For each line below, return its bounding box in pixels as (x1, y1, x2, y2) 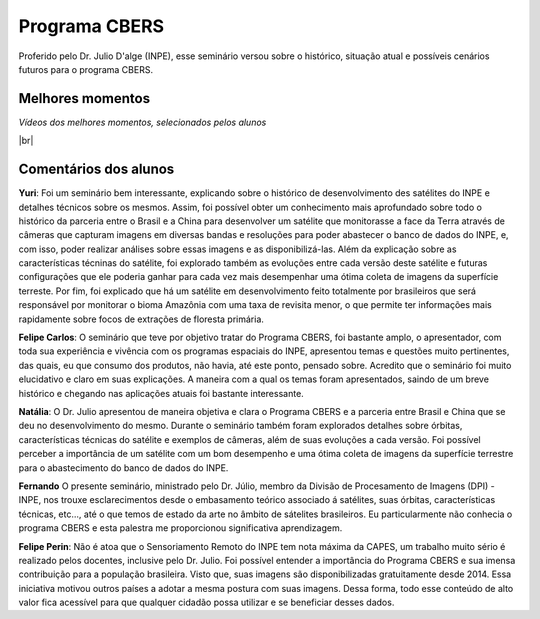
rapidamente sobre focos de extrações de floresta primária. (18, 313, 265, 325)
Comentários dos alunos (18, 161, 175, 178)
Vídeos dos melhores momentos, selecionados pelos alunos (18, 116, 267, 128)
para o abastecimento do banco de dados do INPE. (18, 461, 229, 474)
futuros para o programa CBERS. (18, 63, 154, 75)
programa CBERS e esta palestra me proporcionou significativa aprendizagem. (18, 522, 343, 534)
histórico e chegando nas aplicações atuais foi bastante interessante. (18, 387, 304, 399)
